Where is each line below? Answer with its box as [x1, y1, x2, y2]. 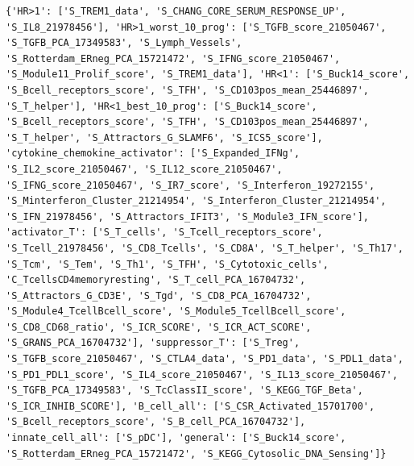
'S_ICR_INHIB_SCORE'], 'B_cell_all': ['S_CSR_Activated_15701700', [6, 400, 375, 412]
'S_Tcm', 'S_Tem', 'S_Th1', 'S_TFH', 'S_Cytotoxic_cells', [6, 258, 329, 270]
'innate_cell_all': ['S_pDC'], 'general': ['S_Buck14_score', [6, 432, 346, 444]
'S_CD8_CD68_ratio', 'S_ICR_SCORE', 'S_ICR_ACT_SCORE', [6, 321, 312, 333]
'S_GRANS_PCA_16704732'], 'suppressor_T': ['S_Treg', [6, 337, 300, 349]
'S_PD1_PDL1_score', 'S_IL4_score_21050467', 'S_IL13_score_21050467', [6, 368, 398, 381]
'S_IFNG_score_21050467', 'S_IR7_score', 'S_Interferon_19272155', [6, 179, 375, 191]
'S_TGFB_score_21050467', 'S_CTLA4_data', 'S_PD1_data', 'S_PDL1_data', [6, 353, 404, 365]
